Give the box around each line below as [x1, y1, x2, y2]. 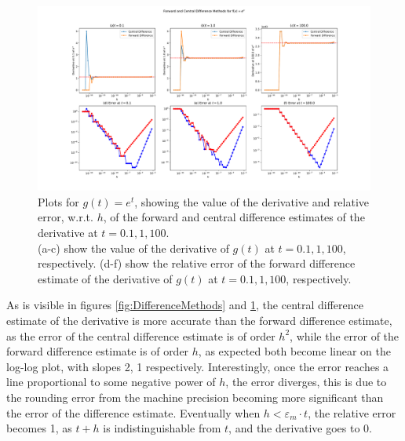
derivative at [38, 224, 98, 240]
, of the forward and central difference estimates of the [103, 209, 365, 225]
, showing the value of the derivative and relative [134, 193, 370, 210]
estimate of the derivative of [38, 270, 173, 286]
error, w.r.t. [38, 209, 93, 225]
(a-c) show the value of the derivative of [38, 239, 229, 256]
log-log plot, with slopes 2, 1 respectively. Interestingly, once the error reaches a [6, 358, 389, 374]
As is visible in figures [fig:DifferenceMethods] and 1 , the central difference [6, 297, 363, 313]
